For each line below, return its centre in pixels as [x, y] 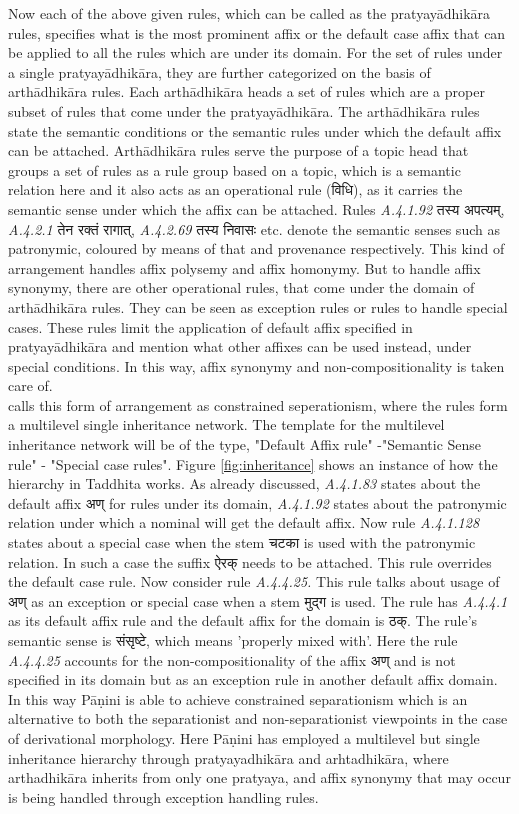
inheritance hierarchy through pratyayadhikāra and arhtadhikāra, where [228, 757]
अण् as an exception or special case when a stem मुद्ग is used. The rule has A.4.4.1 [258, 600]
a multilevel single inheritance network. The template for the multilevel [226, 424]
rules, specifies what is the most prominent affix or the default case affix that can [257, 32]
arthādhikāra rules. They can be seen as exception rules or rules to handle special [258, 306]
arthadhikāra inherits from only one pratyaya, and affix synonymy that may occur [259, 777]
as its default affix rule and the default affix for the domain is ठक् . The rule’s [243, 620]
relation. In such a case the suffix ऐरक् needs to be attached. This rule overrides [250, 561]
